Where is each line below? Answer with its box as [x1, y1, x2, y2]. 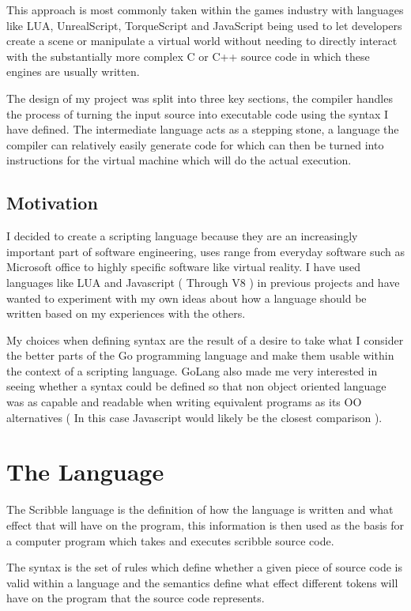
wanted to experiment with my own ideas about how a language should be [6, 289, 367, 306]
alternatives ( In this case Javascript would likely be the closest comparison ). [6, 409, 383, 425]
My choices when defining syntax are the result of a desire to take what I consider [6, 331, 404, 348]
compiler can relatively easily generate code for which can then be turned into [6, 136, 384, 153]
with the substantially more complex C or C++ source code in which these [6, 47, 370, 64]
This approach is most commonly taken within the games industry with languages [6, 2, 404, 17]
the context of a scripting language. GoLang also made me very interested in [6, 362, 378, 379]
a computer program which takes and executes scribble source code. [6, 532, 334, 549]
